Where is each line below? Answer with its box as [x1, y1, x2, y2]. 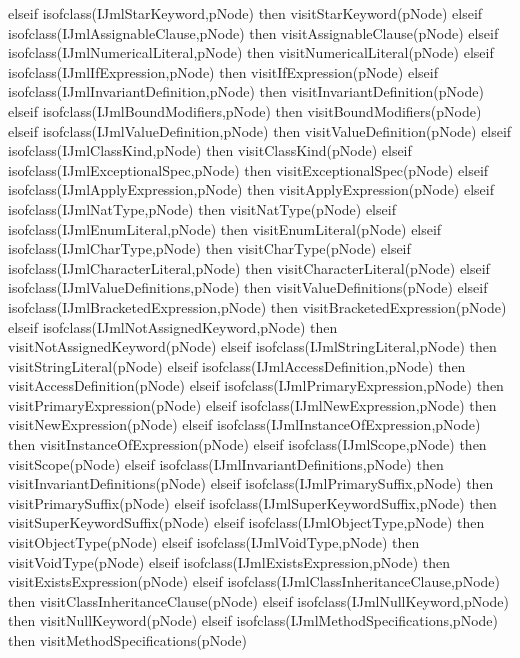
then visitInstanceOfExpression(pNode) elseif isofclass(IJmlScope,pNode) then [8, 434, 487, 455]
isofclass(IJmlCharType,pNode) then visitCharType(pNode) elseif [8, 238, 411, 259]
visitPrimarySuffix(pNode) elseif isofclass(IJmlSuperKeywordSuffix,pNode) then [8, 492, 497, 513]
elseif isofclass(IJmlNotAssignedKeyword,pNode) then [8, 316, 338, 337]
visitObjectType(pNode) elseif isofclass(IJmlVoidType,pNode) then [8, 532, 420, 553]
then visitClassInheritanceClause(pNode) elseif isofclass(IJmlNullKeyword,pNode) [8, 590, 510, 611]
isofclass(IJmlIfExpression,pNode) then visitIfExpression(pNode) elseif [8, 61, 438, 82]
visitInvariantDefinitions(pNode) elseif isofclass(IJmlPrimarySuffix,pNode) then [8, 473, 494, 494]
